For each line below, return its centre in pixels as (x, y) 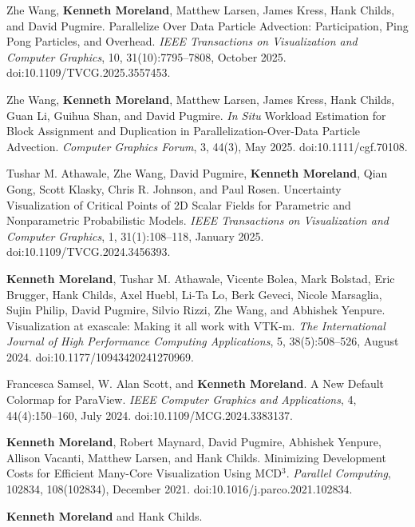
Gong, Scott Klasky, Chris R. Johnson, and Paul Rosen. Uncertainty (174, 188)
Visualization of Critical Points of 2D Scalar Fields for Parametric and (179, 204)
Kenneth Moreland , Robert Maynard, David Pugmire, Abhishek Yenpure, (194, 442)
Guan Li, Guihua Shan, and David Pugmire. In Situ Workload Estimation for (196, 115)
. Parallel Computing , (338, 473)
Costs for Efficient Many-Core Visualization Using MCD (144, 473)
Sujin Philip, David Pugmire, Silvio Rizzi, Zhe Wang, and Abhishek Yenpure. (196, 310)
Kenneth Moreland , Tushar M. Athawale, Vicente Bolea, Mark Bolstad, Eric (201, 278)
